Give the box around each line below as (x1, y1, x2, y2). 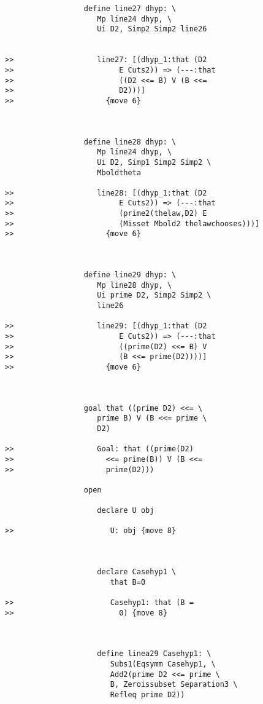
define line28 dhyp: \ (83, 137, 177, 146)
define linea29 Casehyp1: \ (97, 649, 212, 659)
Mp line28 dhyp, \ (97, 280, 172, 290)
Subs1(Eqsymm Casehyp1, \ (110, 660, 216, 668)
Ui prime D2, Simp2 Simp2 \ (97, 291, 212, 300)
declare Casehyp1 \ (97, 568, 177, 577)
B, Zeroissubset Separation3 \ (110, 680, 238, 689)
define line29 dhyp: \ (83, 271, 177, 280)
